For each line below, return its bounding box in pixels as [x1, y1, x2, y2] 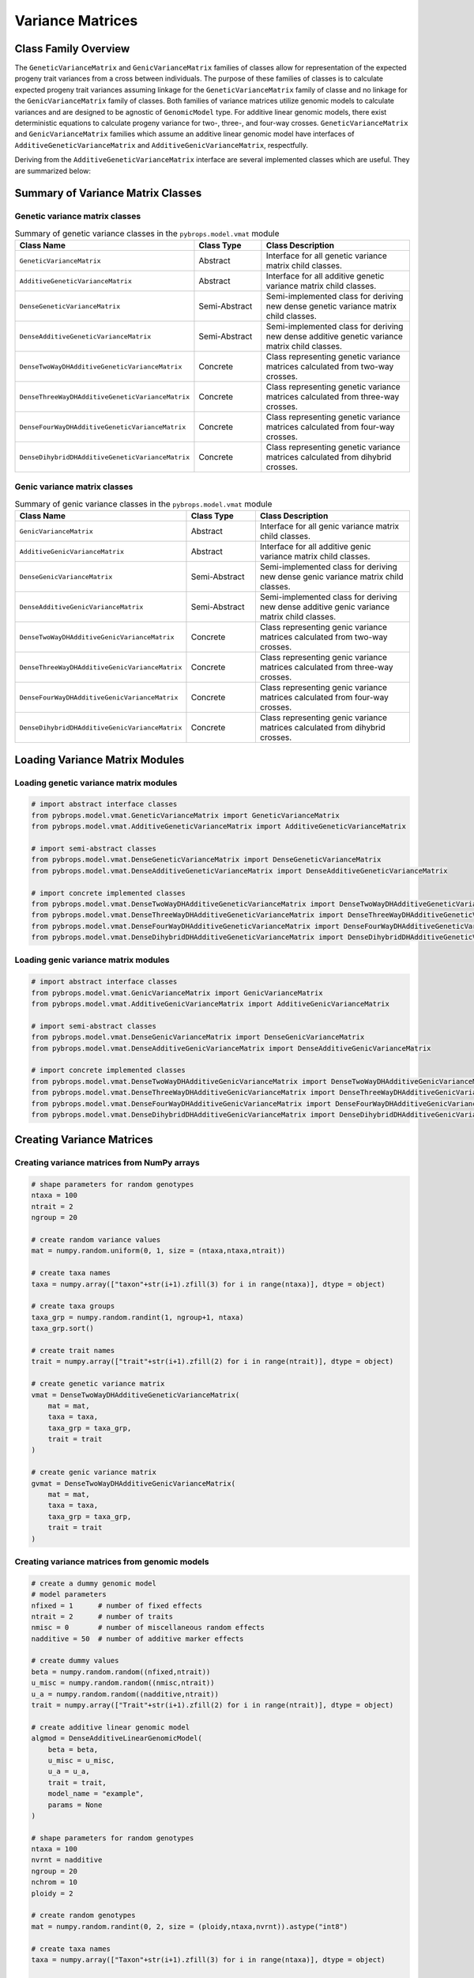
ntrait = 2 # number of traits [31, 1612, 174, 1621]
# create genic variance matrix [31, 1468, 157, 1477]
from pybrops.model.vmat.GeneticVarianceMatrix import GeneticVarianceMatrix [31, 811, 340, 820]
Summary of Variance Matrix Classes [14, 187, 202, 200]
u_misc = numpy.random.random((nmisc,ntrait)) [31, 1678, 215, 1688]
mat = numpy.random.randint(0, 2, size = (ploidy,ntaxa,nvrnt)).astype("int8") [31, 1922, 348, 1931]
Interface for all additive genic [259, 541, 371, 552]
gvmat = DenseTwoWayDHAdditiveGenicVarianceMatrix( [31, 1479, 236, 1487]
